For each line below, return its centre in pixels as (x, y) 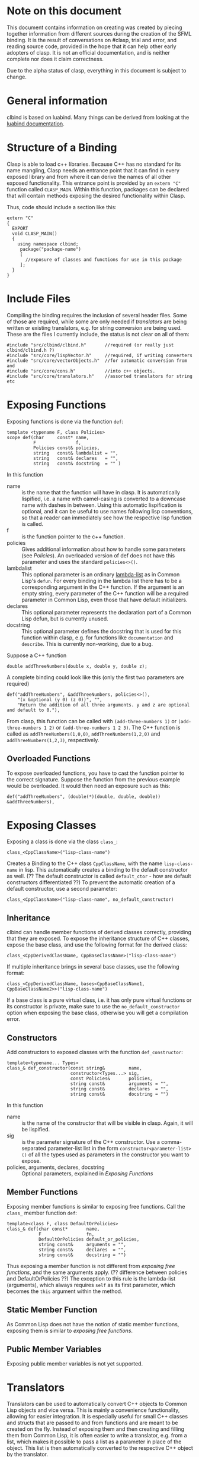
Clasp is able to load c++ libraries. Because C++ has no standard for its (94, 164)
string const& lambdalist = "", (76, 453)
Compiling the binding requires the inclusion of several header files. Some (97, 315)
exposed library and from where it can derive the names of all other (89, 176)
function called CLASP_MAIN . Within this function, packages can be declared (98, 189)
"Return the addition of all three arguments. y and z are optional (104, 705)
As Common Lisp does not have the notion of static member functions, (93, 1324)
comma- (172, 1142)
